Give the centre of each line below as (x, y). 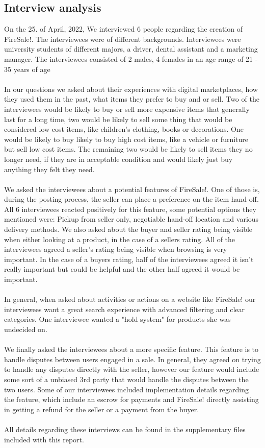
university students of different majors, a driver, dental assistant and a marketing (131, 49)
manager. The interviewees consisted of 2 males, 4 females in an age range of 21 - (131, 58)
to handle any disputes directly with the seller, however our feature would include (132, 369)
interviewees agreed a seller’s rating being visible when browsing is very (116, 249)
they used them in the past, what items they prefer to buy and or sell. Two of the (132, 99)
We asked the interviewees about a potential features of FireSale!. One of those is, (132, 189)
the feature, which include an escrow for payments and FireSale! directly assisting (131, 399)
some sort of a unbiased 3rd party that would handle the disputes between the (126, 379)
